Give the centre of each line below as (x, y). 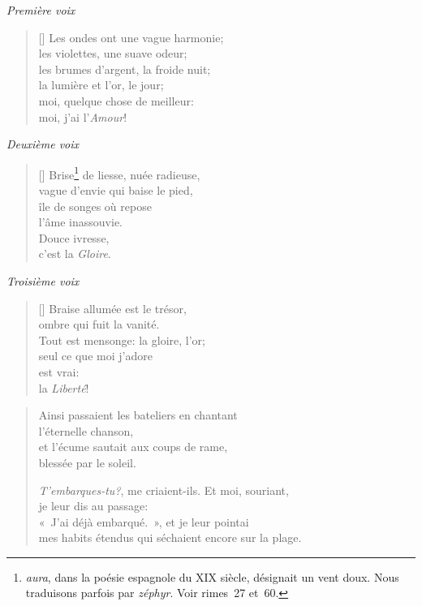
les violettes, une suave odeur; (113, 53)
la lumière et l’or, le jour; (101, 85)
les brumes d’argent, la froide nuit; (125, 69)
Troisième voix (43, 280)
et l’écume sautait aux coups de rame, (133, 447)
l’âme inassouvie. (81, 222)
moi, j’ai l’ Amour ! (83, 116)
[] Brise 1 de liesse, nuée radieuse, (119, 173)
